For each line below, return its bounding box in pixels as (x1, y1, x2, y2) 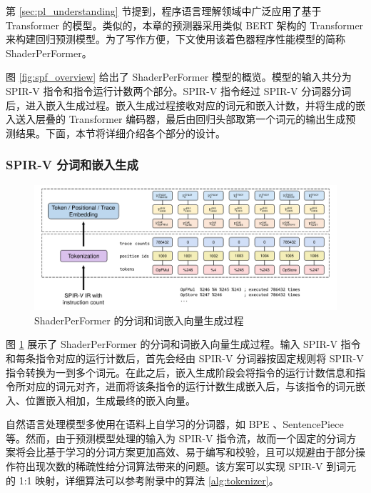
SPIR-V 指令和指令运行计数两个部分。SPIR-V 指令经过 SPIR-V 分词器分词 (6, 83, 352, 98)
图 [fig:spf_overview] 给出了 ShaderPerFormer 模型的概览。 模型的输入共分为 (6, 69, 352, 84)
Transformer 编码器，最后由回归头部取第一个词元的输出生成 (68, 111, 346, 126)
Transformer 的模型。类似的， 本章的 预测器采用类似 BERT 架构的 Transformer (6, 17, 364, 32)
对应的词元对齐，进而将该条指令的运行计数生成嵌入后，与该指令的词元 (25, 379, 355, 394)
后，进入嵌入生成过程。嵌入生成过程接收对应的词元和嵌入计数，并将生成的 (6, 97, 355, 112)
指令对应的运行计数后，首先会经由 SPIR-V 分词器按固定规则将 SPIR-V (35, 350, 364, 365)
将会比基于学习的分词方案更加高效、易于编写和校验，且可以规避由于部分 (16, 444, 355, 459)
